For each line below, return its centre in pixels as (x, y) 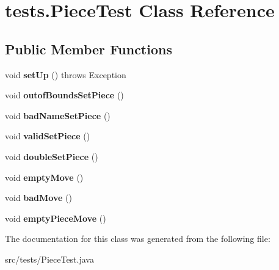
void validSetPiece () (48, 136)
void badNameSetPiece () (58, 115)
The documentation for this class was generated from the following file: (138, 239)
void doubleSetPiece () (52, 156)
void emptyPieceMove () (56, 218)
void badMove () (38, 198)
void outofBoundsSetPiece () (64, 95)
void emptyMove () (44, 177)
